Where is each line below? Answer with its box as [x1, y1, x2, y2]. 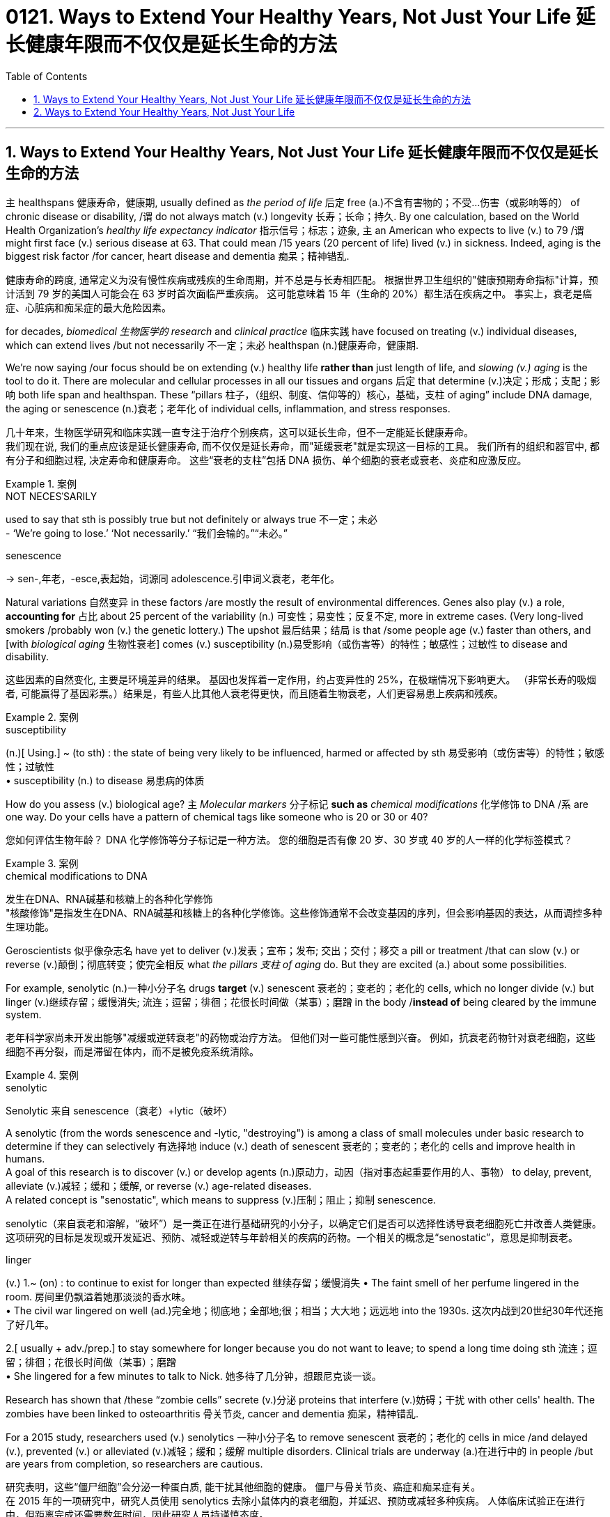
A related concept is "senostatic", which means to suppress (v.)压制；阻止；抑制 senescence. [6, 1193, 436, 1206]
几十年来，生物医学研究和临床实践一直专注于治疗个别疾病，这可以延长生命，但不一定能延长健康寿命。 [6, 426, 474, 438]
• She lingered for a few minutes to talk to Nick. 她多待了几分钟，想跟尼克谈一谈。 [6, 1369, 382, 1382]
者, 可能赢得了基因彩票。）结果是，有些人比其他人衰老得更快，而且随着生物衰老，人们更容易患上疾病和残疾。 [6, 687, 503, 699]
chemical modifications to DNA [6, 869, 148, 882]
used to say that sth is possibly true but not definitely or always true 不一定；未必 [6, 513, 378, 525]
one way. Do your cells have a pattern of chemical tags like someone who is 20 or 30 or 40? [6, 810, 428, 823]
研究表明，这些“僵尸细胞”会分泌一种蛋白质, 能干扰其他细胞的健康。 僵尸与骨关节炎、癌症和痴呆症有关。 [6, 1480, 481, 1493]
